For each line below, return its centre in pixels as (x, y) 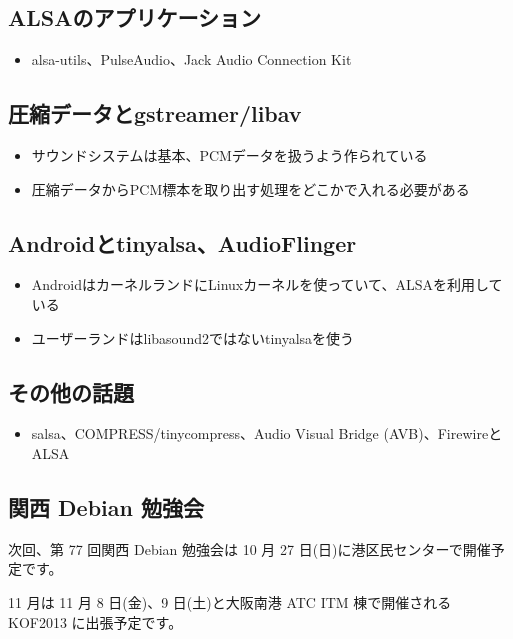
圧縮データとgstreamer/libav (155, 113)
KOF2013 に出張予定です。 (95, 621)
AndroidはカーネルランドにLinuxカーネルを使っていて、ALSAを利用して (267, 284)
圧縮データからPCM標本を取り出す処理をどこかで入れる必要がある (250, 188)
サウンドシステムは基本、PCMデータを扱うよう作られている (229, 155)
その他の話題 (71, 391)
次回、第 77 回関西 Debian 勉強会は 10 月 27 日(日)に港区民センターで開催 (249, 548)
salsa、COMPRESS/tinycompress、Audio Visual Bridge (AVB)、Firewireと (267, 433)
